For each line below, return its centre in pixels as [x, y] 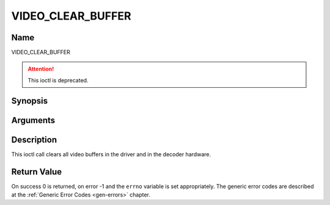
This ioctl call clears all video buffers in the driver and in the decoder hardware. [111, 154]
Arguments [33, 120]
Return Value [37, 172]
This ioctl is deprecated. [58, 80]
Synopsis [30, 101]
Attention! [41, 69]
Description [34, 139]
